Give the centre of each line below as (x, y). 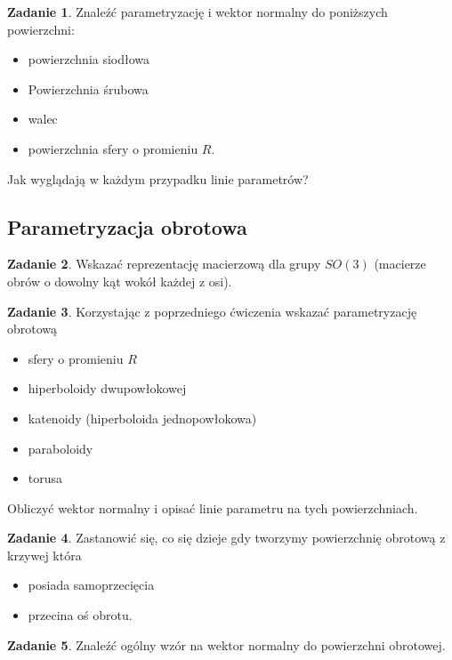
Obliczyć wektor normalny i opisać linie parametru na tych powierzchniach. (213, 507)
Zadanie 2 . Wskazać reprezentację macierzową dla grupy (164, 264)
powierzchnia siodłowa (89, 59)
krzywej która (44, 555)
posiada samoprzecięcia (91, 585)
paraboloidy (61, 448)
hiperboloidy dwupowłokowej (107, 388)
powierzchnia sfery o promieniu (113, 148)
